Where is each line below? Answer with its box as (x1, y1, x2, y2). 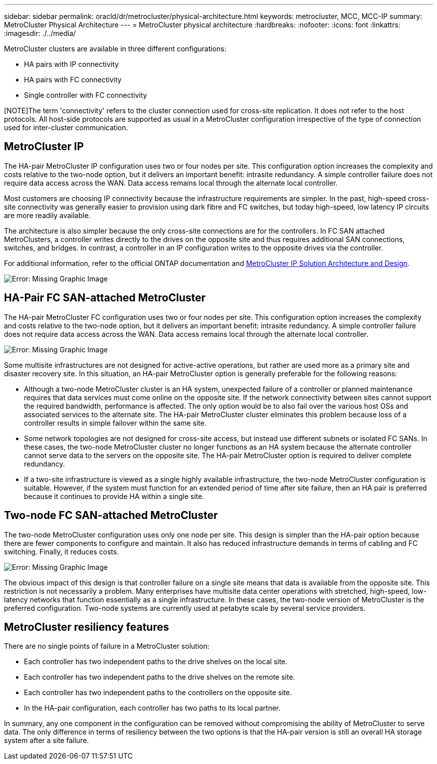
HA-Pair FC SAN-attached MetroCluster (4, 291, 206, 304)
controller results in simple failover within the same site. (24, 418, 207, 427)
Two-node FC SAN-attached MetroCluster (4, 509, 218, 522)
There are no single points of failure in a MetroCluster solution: (4, 642, 210, 651)
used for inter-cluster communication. (4, 123, 128, 132)
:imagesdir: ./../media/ (4, 29, 76, 37)
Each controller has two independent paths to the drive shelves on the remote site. (24, 673, 295, 682)
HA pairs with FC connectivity (24, 75, 122, 84)
